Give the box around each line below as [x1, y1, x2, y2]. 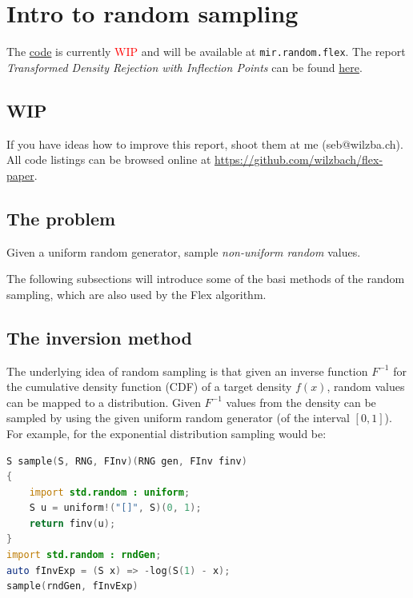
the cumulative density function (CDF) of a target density [6, 378, 292, 395]
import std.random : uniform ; [29, 486, 190, 498]
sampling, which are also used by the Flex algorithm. [6, 285, 267, 302]
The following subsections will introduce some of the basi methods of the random [6, 270, 405, 287]
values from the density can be [226, 393, 376, 410]
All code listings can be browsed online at [6, 151, 211, 168]
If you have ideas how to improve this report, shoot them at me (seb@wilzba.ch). [6, 135, 403, 152]
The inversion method [6, 325, 192, 349]
